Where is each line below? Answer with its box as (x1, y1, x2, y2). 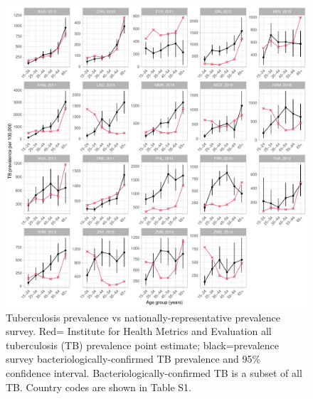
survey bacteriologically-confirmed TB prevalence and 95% (6, 351, 261, 366)
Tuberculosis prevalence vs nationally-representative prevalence (6, 309, 280, 324)
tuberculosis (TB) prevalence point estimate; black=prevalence (6, 337, 279, 352)
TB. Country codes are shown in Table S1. (6, 379, 191, 394)
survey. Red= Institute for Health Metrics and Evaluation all (6, 324, 272, 339)
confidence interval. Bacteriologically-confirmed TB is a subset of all (6, 365, 302, 380)
